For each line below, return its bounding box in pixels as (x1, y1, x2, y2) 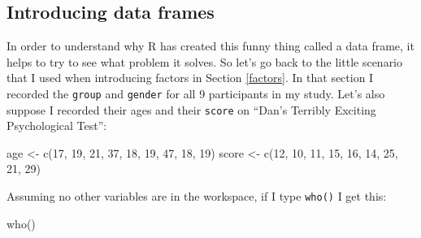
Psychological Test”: (7, 117, 107, 134)
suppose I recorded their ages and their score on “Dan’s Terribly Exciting (7, 101, 376, 118)
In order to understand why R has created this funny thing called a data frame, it (7, 37, 414, 54)
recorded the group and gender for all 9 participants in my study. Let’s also (7, 84, 385, 102)
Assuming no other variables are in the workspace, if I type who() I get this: (7, 188, 387, 205)
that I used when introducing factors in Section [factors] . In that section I (7, 69, 374, 86)
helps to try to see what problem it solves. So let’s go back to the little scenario (7, 53, 403, 70)
